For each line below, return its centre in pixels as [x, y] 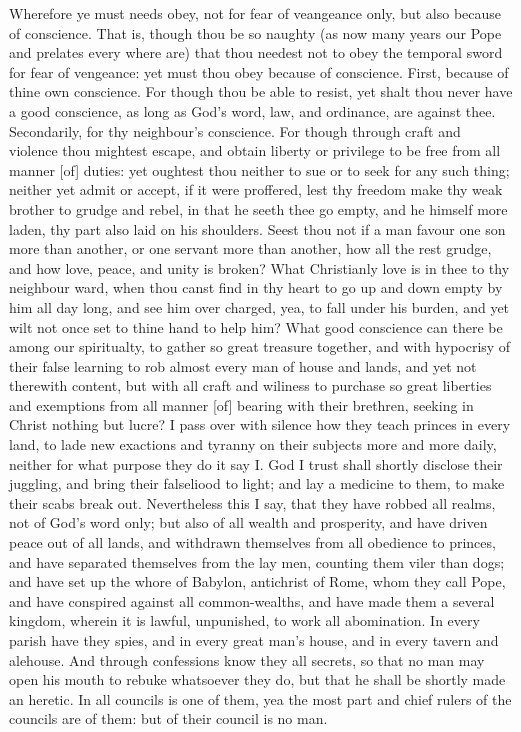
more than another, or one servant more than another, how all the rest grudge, [250, 248]
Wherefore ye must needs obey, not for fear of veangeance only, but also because [255, 13]
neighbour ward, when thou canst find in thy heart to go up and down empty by [256, 287]
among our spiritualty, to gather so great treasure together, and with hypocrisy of [260, 346]
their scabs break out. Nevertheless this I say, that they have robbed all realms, [252, 502]
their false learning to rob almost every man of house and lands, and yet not [243, 365]
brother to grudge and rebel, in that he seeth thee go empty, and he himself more [258, 208]
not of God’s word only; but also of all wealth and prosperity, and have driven [248, 522]
